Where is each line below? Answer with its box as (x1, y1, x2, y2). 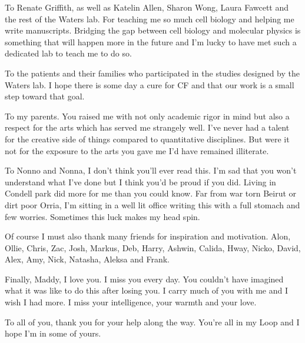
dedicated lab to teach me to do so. (5, 47, 132, 59)
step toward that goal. (5, 90, 85, 102)
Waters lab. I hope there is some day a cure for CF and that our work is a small (5, 78, 294, 91)
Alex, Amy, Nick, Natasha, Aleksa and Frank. (5, 253, 170, 265)
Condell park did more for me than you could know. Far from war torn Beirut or (5, 187, 297, 199)
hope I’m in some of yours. (5, 327, 101, 339)
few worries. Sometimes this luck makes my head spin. (5, 210, 200, 222)
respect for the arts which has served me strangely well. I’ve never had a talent (5, 121, 290, 134)
